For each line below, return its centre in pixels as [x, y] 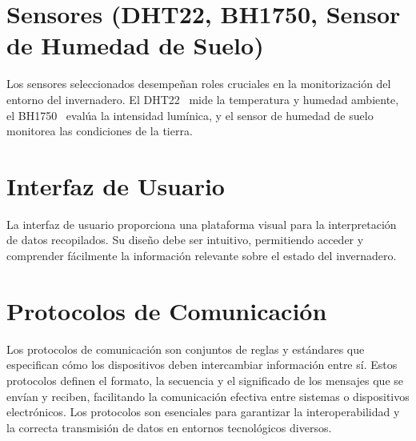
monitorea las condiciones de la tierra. [100, 131]
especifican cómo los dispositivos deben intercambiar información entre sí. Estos [202, 365]
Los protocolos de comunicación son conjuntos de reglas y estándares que [186, 349]
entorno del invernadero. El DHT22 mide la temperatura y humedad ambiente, [203, 99]
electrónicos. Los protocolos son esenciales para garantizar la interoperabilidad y [203, 412]
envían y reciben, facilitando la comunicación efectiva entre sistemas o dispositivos [208, 396]
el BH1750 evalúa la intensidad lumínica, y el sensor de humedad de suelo [190, 115]
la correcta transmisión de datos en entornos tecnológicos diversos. [169, 427]
